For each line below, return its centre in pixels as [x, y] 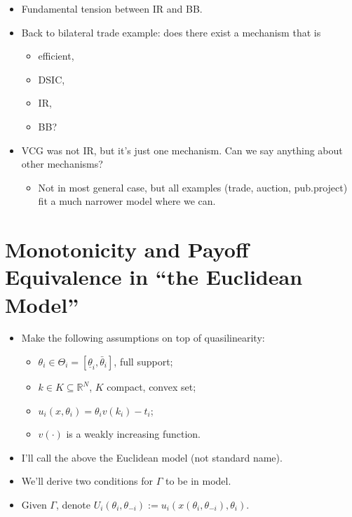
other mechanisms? [62, 164]
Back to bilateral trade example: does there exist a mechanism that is [171, 32]
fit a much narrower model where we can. [127, 201]
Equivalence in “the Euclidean [154, 277]
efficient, [56, 56]
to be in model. [198, 481]
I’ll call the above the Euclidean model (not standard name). [152, 457]
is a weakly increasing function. [133, 434]
